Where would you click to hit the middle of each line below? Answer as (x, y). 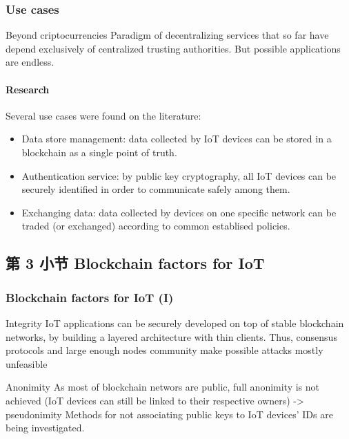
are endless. (30, 62)
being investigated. (45, 428)
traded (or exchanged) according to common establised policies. (156, 226)
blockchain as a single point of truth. (99, 152)
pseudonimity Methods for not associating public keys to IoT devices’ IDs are (169, 414)
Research (28, 89)
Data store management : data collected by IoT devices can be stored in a (177, 139)
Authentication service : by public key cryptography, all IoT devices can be (179, 175)
